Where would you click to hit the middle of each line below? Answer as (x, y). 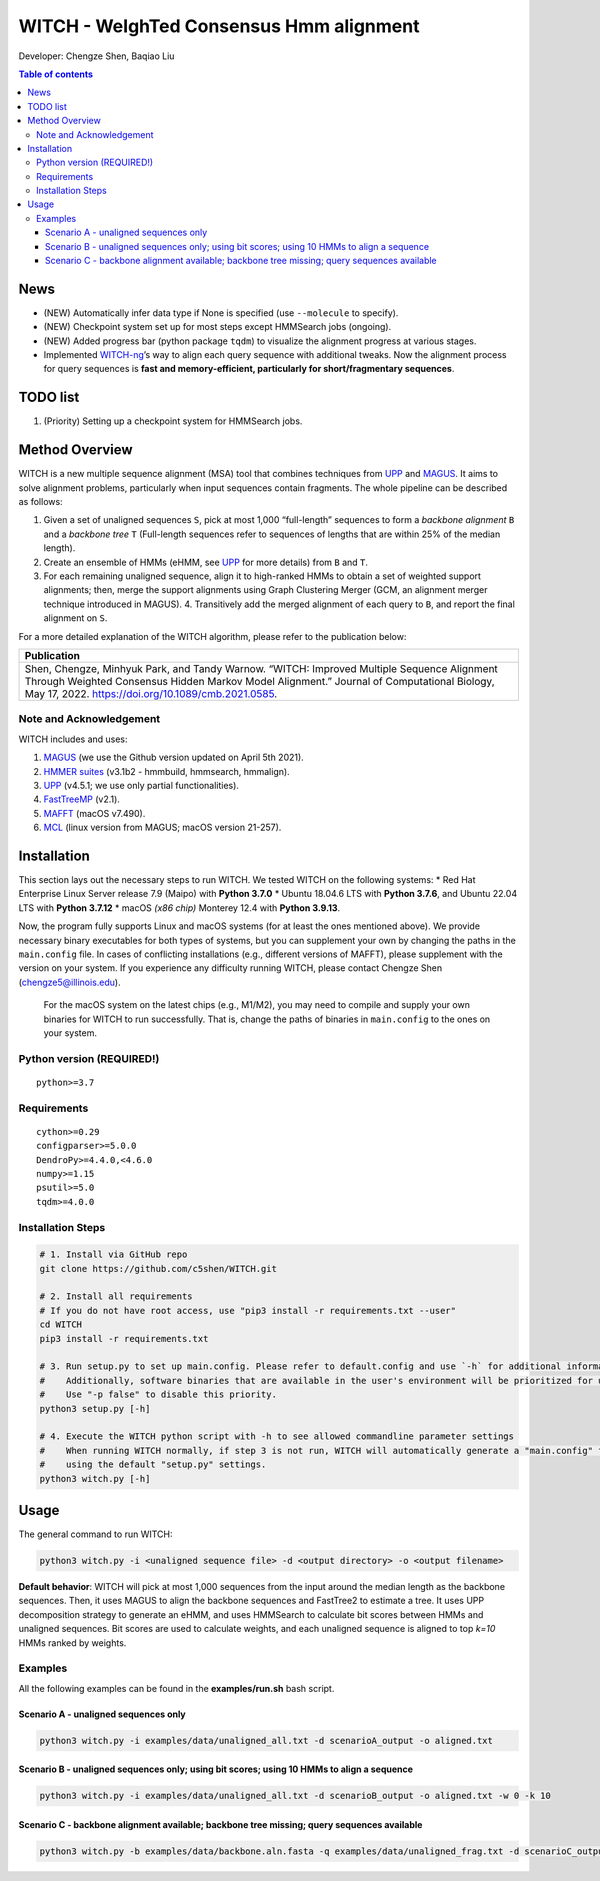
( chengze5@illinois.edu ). (69, 982)
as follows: (41, 502)
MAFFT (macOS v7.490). (94, 813)
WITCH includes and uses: (73, 739)
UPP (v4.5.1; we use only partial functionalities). (141, 785)
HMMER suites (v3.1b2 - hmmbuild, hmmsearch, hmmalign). (166, 771)
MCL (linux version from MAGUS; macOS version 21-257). (162, 827)
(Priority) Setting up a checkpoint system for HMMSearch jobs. (173, 421)
